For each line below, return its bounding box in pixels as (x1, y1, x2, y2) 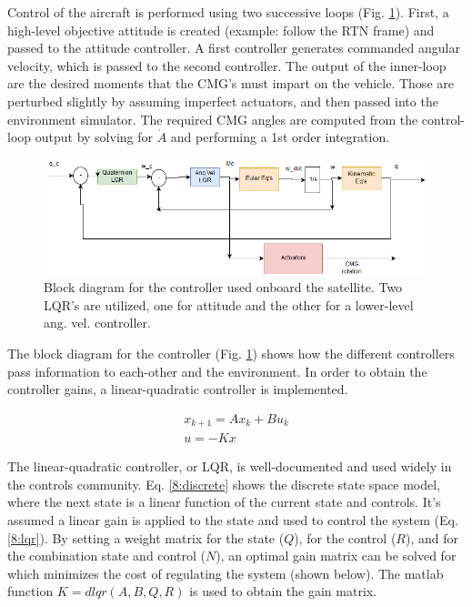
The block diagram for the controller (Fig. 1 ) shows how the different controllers (7, 343, 455, 362)
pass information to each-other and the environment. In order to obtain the (7, 361, 427, 380)
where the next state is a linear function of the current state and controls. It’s (7, 492, 441, 511)
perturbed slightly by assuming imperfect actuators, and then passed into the (7, 91, 438, 110)
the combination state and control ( (7, 546, 206, 565)
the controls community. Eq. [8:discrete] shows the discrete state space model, (7, 474, 441, 493)
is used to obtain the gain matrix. (189, 582, 377, 601)
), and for (406, 528, 459, 547)
